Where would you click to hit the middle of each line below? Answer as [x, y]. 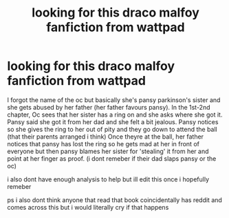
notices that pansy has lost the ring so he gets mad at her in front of [103, 143]
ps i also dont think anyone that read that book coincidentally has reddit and [115, 200]
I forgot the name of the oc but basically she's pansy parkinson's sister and [114, 100]
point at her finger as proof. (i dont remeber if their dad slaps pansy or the [112, 158]
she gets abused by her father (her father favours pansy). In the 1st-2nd [109, 107]
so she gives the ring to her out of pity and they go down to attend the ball [112, 129]
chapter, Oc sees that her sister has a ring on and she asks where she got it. [115, 115]
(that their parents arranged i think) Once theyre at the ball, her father [106, 137]
